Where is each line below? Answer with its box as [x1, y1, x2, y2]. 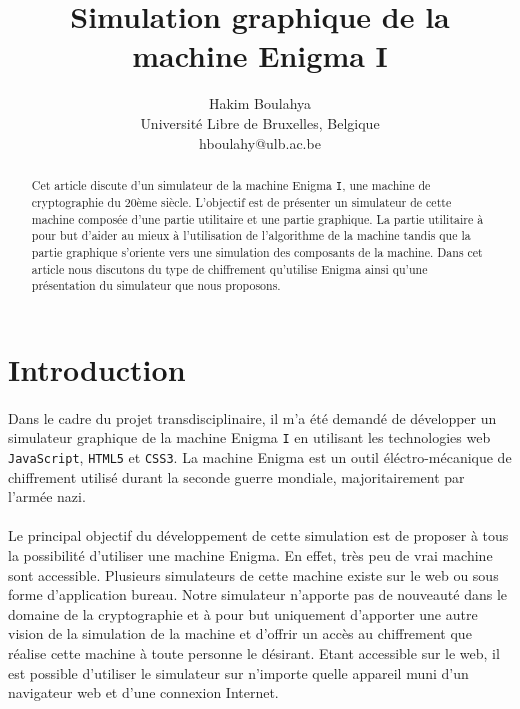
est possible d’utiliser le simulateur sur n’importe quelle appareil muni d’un [8, 662, 469, 683]
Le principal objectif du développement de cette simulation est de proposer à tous [8, 525, 509, 546]
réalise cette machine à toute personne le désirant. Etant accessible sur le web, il [8, 643, 500, 663]
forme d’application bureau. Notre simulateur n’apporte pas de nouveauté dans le [8, 584, 508, 605]
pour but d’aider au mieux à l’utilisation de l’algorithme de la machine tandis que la [31, 227, 471, 244]
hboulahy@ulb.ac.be [199, 132, 321, 153]
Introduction [8, 348, 186, 389]
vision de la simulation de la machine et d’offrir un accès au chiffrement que [8, 623, 472, 644]
